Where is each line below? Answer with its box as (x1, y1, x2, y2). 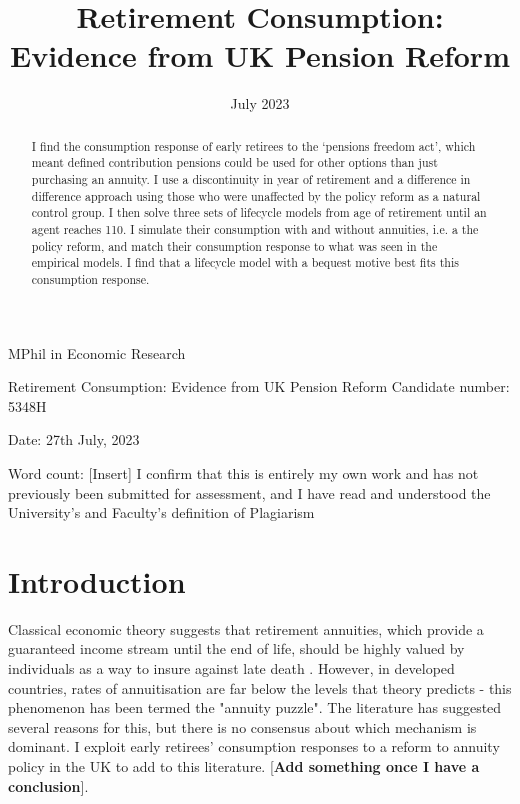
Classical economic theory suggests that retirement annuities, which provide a (8, 618, 484, 639)
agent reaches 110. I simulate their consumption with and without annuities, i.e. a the (31, 220, 479, 237)
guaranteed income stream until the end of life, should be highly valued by (8, 638, 465, 659)
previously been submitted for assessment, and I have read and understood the (8, 482, 491, 503)
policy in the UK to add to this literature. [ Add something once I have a (8, 756, 480, 777)
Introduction (8, 560, 186, 601)
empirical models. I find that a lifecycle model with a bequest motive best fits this (31, 254, 459, 271)
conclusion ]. (8, 775, 89, 796)
